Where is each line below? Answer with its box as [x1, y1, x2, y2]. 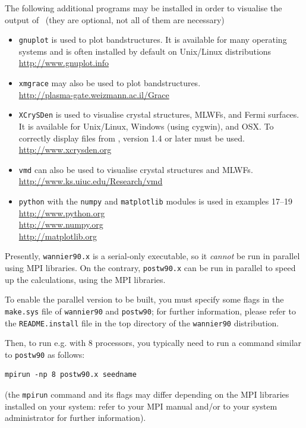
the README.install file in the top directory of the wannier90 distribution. [5, 316, 279, 329]
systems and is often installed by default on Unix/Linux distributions [18, 45, 272, 57]
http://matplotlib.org [18, 229, 97, 242]
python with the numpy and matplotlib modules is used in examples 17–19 [18, 194, 292, 207]
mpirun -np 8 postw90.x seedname [5, 370, 137, 379]
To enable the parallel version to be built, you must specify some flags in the [5, 293, 284, 306]
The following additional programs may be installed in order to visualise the [5, 2, 282, 14]
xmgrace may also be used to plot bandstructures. [18, 77, 201, 89]
